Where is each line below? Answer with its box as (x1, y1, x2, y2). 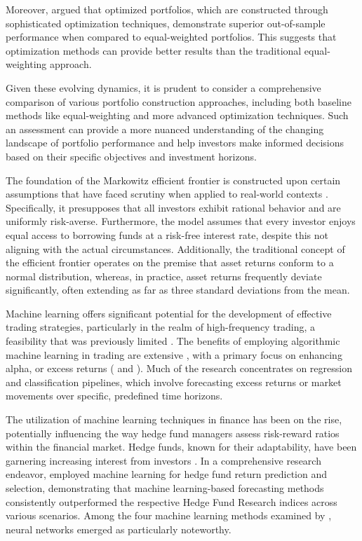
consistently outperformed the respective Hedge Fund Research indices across (6, 494, 337, 509)
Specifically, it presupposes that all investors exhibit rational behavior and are (6, 200, 341, 214)
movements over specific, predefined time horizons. (6, 388, 223, 403)
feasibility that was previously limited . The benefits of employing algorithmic (6, 334, 340, 348)
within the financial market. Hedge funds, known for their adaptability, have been (6, 439, 357, 454)
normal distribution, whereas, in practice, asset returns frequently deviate (6, 268, 322, 283)
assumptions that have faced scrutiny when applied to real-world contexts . (6, 186, 328, 201)
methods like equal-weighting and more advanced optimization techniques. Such (6, 108, 349, 123)
